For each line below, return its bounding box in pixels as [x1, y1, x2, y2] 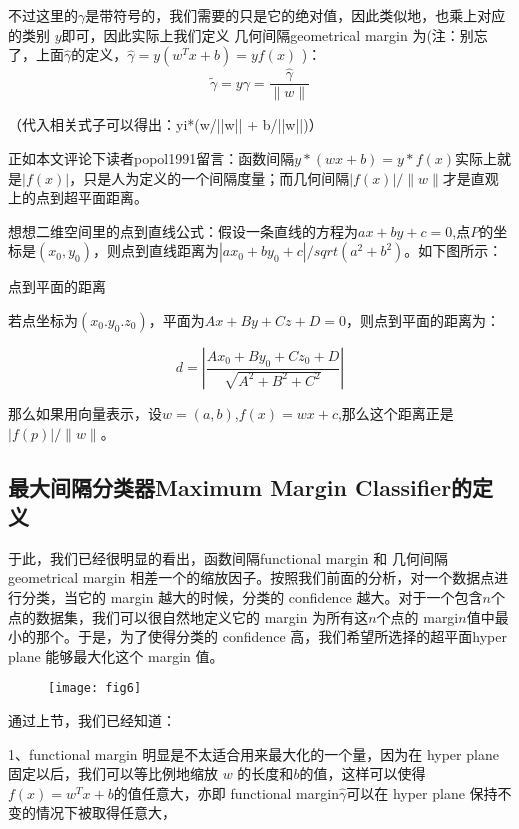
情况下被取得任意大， [35, 802, 176, 823]
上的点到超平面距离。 [8, 187, 148, 208]
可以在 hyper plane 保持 [346, 782, 498, 803]
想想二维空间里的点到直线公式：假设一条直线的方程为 [8, 220, 358, 241]
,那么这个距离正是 [337, 403, 454, 424]
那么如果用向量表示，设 [8, 403, 162, 424]
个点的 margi [376, 606, 459, 627]
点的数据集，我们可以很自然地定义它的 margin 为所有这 [8, 606, 369, 627]
